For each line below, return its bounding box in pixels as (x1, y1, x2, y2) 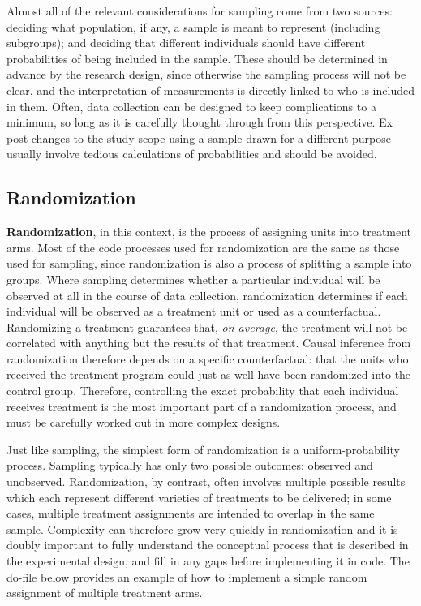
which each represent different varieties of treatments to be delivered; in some (6, 488, 392, 505)
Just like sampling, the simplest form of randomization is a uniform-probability (6, 441, 400, 458)
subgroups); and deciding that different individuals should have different (6, 34, 366, 51)
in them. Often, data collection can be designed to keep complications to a (6, 97, 376, 114)
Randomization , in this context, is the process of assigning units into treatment (6, 223, 412, 240)
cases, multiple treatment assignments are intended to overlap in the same (6, 505, 375, 522)
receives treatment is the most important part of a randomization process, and (6, 398, 397, 415)
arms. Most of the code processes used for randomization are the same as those (6, 239, 400, 256)
